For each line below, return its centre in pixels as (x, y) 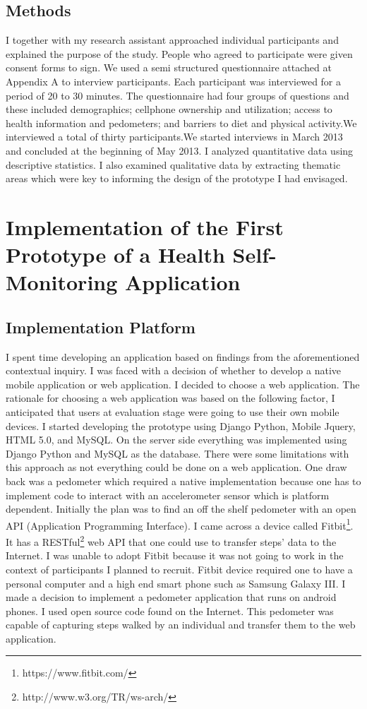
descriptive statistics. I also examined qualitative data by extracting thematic (173, 164)
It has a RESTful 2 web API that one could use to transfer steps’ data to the (171, 541)
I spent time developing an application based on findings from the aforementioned (183, 356)
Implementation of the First (145, 226)
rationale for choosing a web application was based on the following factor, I (170, 398)
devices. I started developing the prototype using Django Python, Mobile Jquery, (181, 425)
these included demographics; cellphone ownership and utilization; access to (169, 109)
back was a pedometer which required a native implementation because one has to (183, 481)
